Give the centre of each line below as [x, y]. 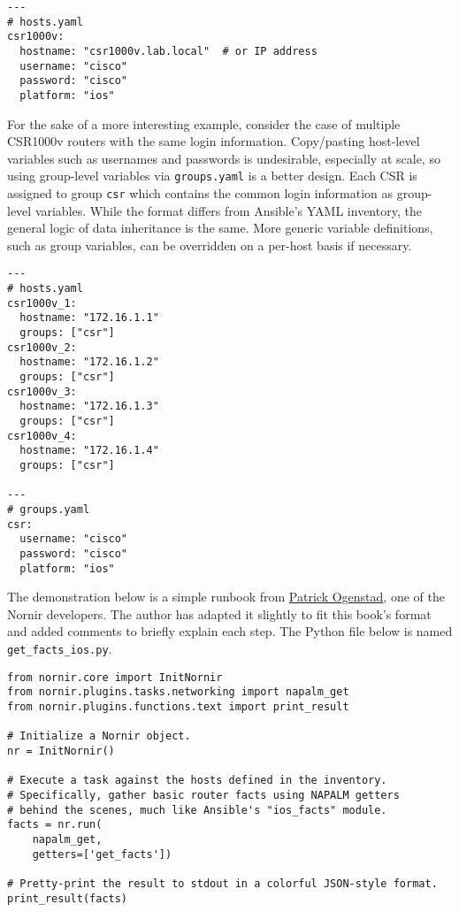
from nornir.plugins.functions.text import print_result [178, 707]
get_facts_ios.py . [60, 649]
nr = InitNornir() [61, 751]
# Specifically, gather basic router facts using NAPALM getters [203, 795]
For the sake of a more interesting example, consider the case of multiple [204, 123]
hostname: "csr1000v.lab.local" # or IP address [168, 51]
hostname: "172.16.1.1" [89, 318]
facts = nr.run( [55, 825]
